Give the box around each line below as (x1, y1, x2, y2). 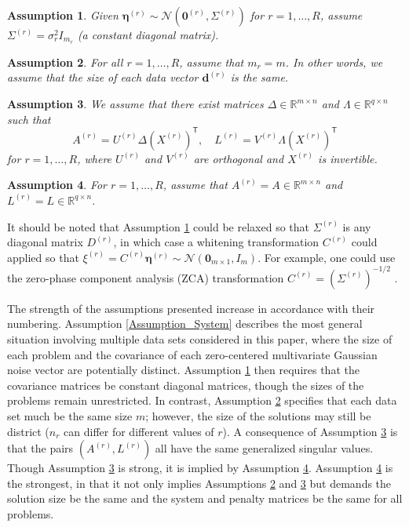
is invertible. (318, 150, 378, 166)
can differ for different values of (64, 423, 214, 439)
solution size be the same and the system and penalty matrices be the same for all (7, 490, 403, 507)
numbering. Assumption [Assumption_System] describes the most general (7, 315, 363, 332)
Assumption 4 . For (7, 176, 108, 193)
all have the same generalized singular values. (155, 440, 374, 456)
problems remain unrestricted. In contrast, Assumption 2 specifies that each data (7, 392, 397, 409)
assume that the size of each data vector (7, 69, 199, 85)
